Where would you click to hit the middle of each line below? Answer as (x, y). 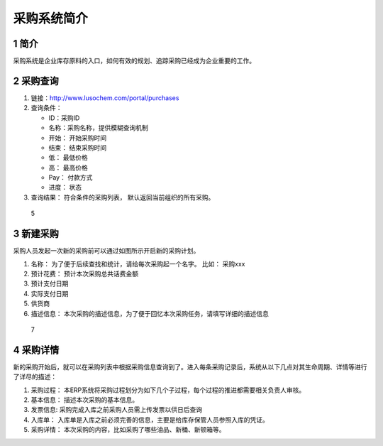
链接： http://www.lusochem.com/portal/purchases (105, 98)
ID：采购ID (64, 118)
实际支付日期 (50, 293)
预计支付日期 (50, 283)
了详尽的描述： (35, 377)
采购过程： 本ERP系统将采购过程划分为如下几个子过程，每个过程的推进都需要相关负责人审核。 (168, 390)
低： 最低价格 (68, 158)
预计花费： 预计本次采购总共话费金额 (84, 273)
